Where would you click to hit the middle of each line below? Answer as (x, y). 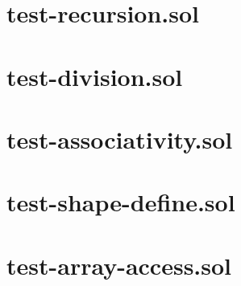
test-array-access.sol (119, 265)
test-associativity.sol (120, 139)
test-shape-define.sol (121, 202)
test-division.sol (95, 76)
